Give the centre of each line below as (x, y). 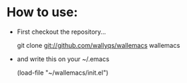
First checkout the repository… (61, 32)
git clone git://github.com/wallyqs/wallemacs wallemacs (98, 45)
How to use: (42, 12)
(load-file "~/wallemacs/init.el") (62, 72)
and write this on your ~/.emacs (63, 59)
